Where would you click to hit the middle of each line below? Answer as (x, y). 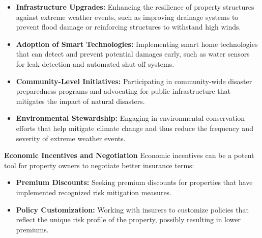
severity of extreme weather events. (71, 138)
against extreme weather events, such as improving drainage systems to (127, 17)
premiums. (32, 229)
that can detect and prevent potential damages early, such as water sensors (133, 54)
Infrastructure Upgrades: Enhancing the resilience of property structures (135, 7)
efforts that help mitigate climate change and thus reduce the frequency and (135, 128)
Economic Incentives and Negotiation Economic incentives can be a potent (129, 155)
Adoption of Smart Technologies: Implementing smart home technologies (137, 44)
